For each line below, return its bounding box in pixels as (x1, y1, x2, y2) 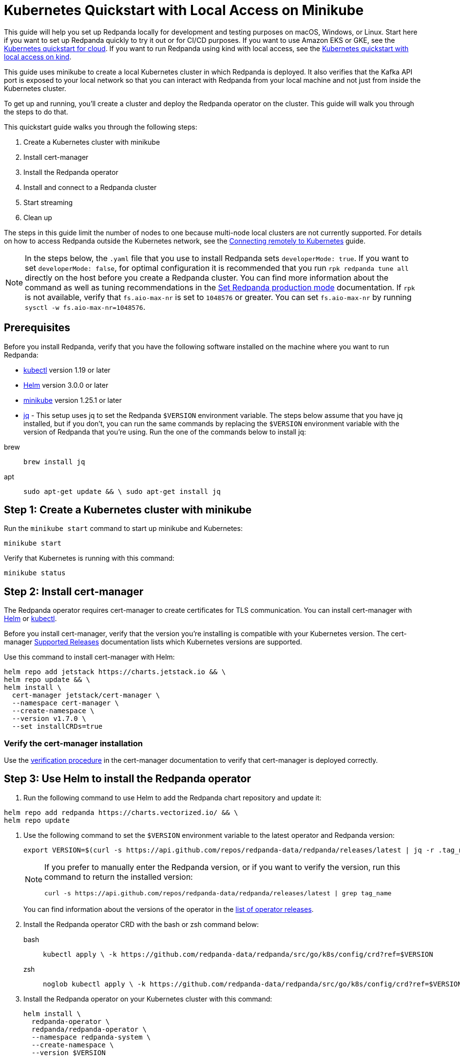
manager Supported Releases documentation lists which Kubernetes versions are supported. (4, 638, 302, 646)
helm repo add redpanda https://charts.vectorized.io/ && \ (4, 808, 238, 816)
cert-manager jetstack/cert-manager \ (12, 691, 160, 700)
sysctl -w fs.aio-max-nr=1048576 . (25, 302, 146, 312)
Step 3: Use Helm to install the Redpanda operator (4, 773, 251, 785)
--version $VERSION (31, 1048, 106, 1057)
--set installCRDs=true (12, 722, 103, 731)
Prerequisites (4, 322, 70, 334)
